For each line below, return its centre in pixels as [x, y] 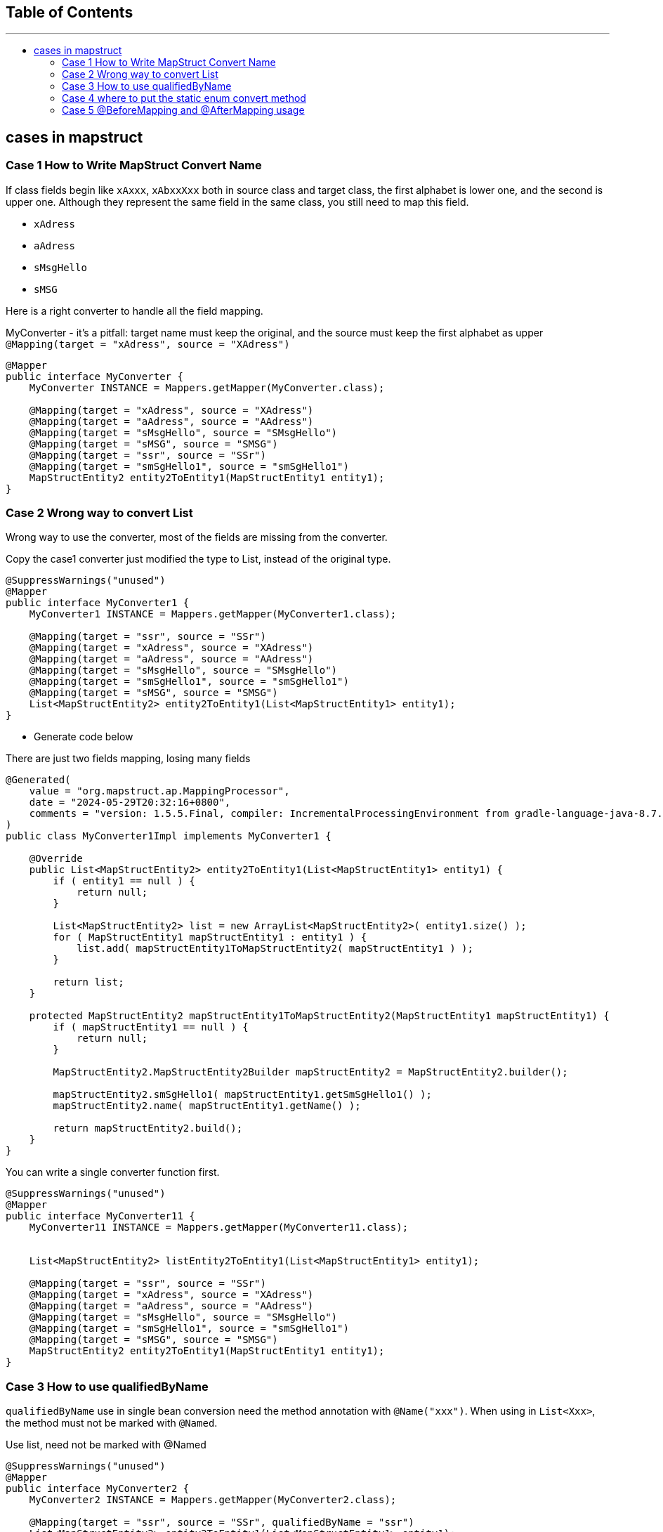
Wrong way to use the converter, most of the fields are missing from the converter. [197, 537]
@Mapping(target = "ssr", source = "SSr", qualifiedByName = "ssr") [222, 1523]
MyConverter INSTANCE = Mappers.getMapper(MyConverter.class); [207, 387]
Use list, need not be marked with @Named [106, 1445]
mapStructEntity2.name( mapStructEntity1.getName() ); [207, 1106]
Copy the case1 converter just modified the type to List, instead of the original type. [198, 559]
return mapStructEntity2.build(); [148, 1128]
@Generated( [38, 780]
